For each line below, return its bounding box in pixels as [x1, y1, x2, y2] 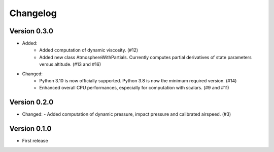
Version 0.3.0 [9, 27, 53, 35]
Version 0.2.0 [9, 98, 54, 107]
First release [22, 138, 48, 144]
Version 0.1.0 [9, 124, 52, 133]
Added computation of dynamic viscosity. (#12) [39, 47, 139, 53]
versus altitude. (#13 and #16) [39, 61, 101, 68]
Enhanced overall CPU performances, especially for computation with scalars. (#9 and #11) [39, 85, 229, 91]
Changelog [9, 8, 57, 19]
